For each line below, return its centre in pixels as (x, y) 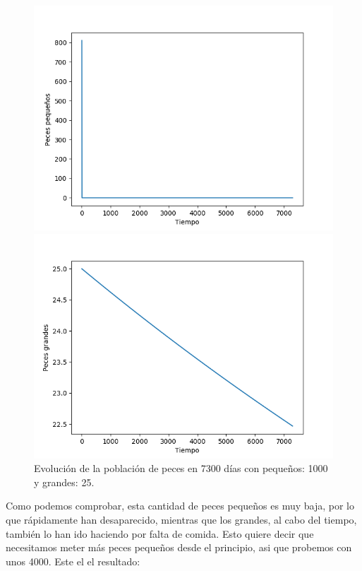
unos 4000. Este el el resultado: (73, 561)
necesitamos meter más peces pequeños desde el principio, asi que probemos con (179, 547)
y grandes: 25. (64, 482)
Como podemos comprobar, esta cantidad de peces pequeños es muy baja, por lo (180, 506)
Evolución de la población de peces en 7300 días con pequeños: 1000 (181, 468)
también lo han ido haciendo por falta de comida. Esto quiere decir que (160, 533)
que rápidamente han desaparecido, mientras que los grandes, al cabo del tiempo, (181, 519)
